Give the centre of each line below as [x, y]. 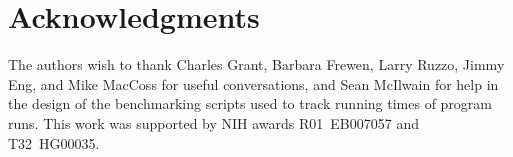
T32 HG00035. [54, 142]
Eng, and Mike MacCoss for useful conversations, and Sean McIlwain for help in [253, 83]
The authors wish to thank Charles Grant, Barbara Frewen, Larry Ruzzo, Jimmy [256, 64]
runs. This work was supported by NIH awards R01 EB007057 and [214, 122]
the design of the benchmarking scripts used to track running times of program [250, 103]
